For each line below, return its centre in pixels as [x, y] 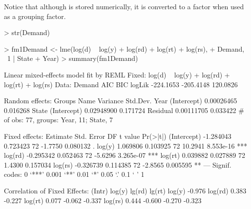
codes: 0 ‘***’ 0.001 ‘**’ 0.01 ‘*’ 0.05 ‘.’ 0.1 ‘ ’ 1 [74, 174]
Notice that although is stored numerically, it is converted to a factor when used [124, 6]
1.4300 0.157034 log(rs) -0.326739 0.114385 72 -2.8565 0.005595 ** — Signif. [118, 164]
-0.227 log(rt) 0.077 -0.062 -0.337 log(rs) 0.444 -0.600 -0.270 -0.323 [103, 200]
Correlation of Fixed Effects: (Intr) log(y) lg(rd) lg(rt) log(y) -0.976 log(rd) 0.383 [125, 190]
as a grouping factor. [35, 16]
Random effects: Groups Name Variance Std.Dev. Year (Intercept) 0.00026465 [121, 101]
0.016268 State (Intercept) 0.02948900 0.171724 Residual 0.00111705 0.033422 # [124, 110]
